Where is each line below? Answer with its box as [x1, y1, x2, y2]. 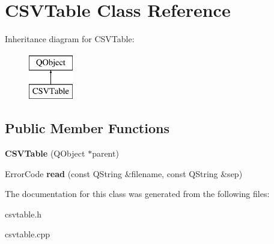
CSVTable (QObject [5, 147, 85, 160]
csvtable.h [5, 207, 42, 220]
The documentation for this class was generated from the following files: [5, 187, 270, 200]
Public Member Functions [5, 119, 169, 137]
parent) [92, 147, 119, 160]
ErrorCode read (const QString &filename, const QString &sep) [5, 167, 243, 180]
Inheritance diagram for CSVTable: [5, 33, 135, 45]
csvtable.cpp [5, 228, 50, 240]
